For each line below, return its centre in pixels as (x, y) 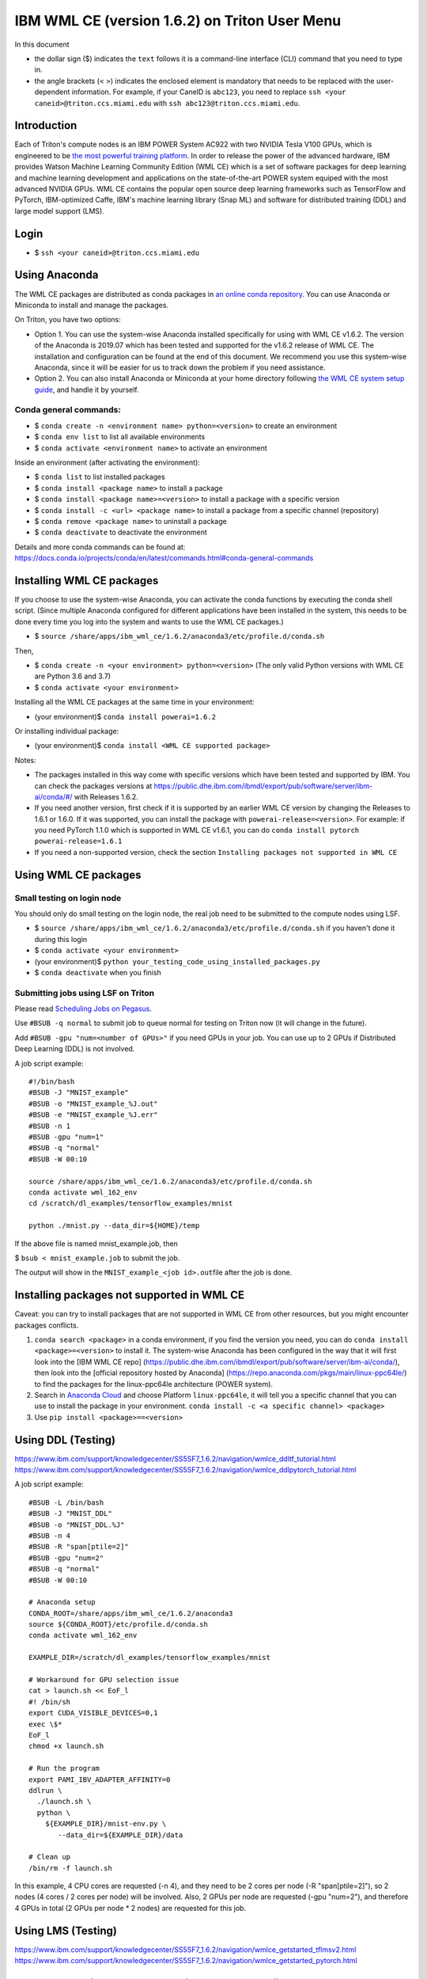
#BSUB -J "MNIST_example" (79, 1093)
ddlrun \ (45, 1790)
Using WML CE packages (78, 875)
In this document (42, 44)
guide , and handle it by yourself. (87, 389)
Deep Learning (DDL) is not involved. (75, 1049)
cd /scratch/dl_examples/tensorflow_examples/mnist (131, 1204)
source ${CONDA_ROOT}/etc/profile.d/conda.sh (119, 1624)
